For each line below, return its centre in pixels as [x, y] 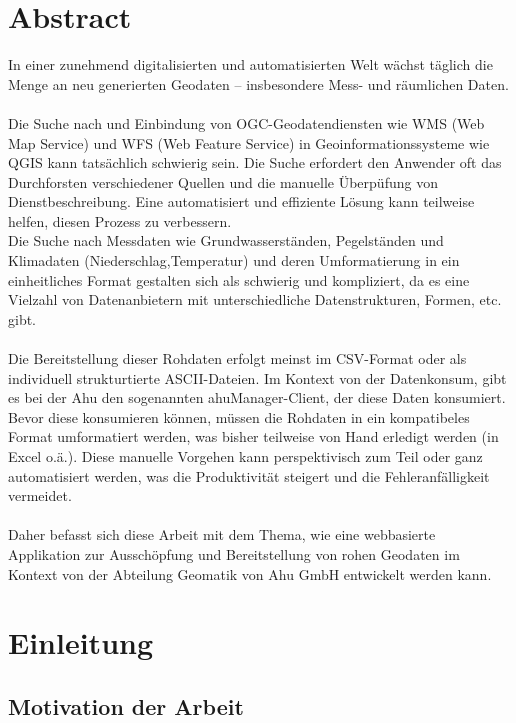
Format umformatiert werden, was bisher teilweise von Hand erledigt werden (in [253, 436]
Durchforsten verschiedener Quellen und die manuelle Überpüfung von [223, 181]
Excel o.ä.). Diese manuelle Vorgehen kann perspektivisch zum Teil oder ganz [245, 456]
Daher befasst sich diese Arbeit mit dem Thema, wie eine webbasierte [222, 534]
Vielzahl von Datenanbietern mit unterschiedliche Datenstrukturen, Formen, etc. [255, 299]
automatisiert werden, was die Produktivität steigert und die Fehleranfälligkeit [249, 475]
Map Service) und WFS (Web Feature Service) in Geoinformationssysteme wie [249, 142]
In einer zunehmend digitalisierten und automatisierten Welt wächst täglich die [250, 64]
